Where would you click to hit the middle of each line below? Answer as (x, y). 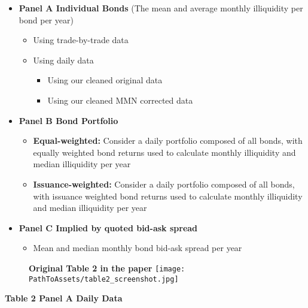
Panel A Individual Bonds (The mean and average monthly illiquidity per (161, 8)
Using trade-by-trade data (81, 40)
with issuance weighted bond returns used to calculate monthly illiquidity (168, 196)
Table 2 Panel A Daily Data (64, 298)
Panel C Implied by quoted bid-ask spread (108, 227)
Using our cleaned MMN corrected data (120, 100)
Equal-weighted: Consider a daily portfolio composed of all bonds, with (168, 141)
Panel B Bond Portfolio (68, 120)
